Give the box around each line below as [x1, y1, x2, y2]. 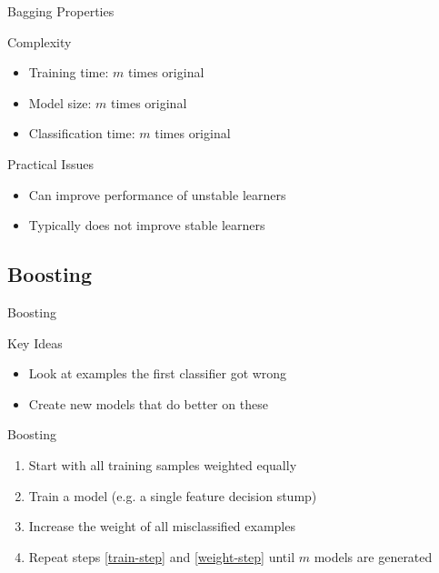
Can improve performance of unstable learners [28, 185, 286, 204]
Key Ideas [7, 333, 63, 352]
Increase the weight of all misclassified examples [28, 517, 295, 536]
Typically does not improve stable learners [28, 216, 265, 235]
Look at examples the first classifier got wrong [28, 364, 287, 383]
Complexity [7, 32, 72, 51]
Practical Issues [7, 154, 94, 173]
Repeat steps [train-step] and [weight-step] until [28, 547, 295, 566]
